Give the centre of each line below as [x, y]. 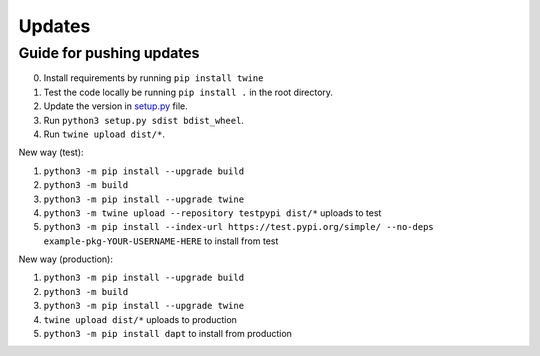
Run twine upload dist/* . [104, 134]
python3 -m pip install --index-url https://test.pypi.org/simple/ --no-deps [238, 227]
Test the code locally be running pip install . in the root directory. [188, 92]
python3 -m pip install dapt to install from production [167, 334]
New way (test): [51, 152]
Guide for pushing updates [109, 53]
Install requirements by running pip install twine [153, 78]
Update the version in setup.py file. [116, 106]
